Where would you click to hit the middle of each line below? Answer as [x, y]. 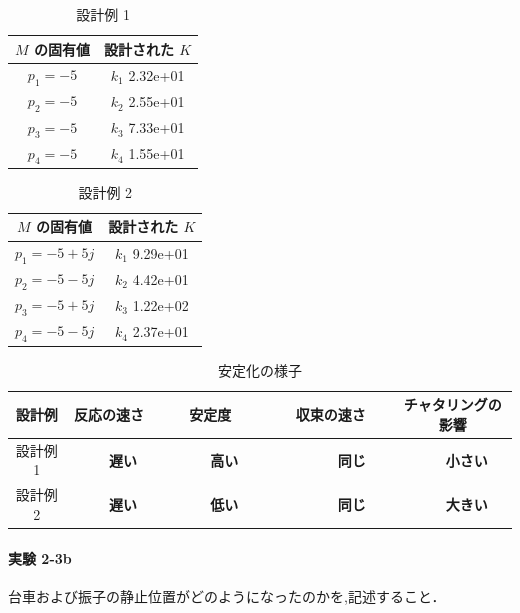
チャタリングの [452, 404]
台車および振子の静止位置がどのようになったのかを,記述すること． [227, 595]
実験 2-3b [40, 557]
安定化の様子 [260, 369]
